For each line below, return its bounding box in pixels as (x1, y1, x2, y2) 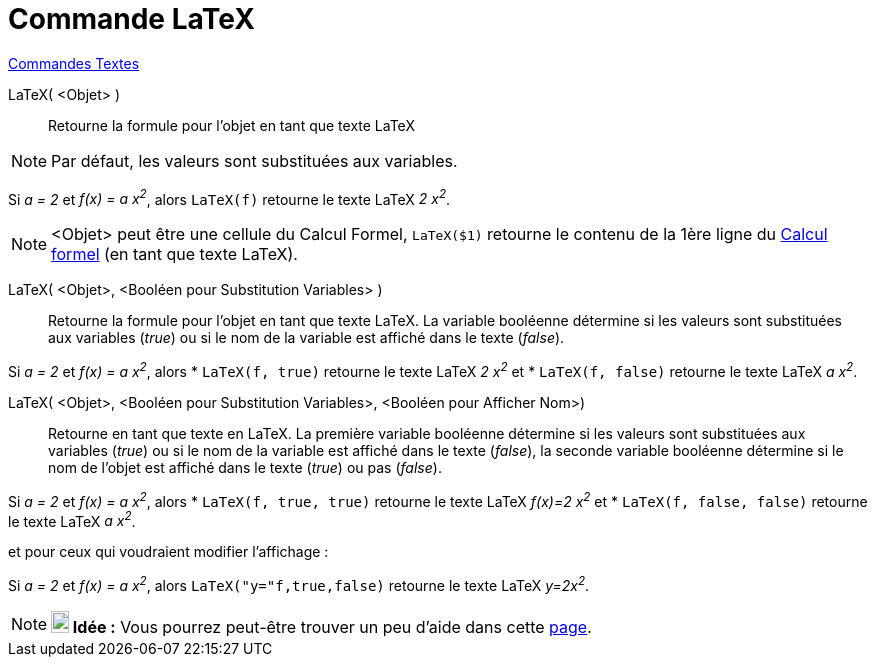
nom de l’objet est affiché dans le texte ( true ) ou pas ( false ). (48, 459, 442, 477)
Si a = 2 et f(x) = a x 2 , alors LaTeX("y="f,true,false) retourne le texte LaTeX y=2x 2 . (8, 574, 590, 595)
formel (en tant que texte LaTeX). (51, 244, 298, 265)
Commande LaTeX (8, 2, 255, 36)
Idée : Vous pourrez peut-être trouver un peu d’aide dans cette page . (72, 617, 592, 638)
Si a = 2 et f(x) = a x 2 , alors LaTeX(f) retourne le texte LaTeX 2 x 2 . (8, 187, 451, 208)
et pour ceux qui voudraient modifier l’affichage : (8, 543, 329, 561)
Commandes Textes (8, 54, 140, 72)
